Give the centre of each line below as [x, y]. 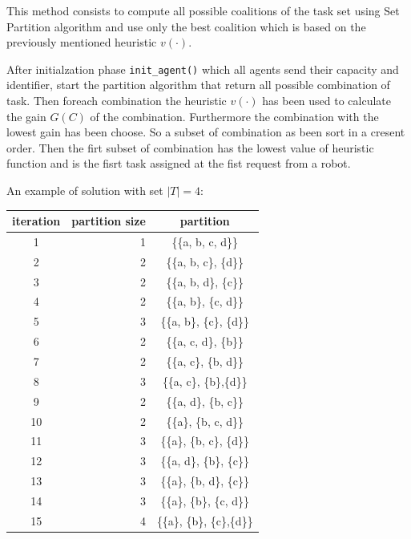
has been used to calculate [327, 101]
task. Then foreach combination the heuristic [117, 101]
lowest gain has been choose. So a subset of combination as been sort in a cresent [206, 132]
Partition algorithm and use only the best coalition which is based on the [186, 26]
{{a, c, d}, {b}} [205, 341]
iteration [36, 221]
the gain [26, 116]
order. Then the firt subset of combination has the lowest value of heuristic [190, 147]
